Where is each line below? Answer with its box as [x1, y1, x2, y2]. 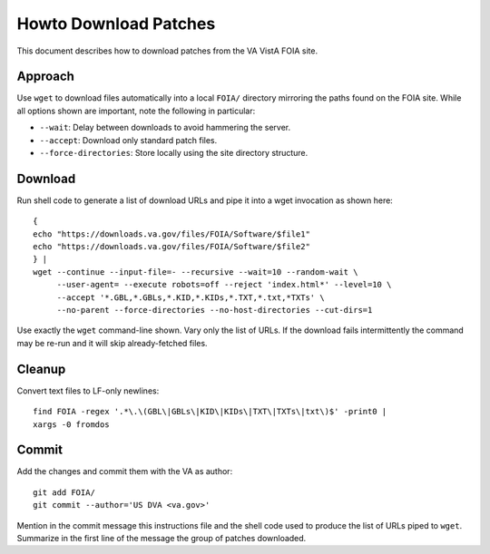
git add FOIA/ [33, 487, 95, 498]
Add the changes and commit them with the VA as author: [16, 466, 233, 477]
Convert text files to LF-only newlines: [16, 385, 160, 396]
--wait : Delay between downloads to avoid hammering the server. [39, 122, 290, 133]
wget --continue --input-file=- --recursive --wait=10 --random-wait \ [33, 267, 358, 277]
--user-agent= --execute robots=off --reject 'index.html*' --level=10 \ [56, 279, 392, 290]
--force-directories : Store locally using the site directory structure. [39, 148, 309, 159]
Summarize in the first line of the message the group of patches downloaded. [16, 532, 307, 543]
